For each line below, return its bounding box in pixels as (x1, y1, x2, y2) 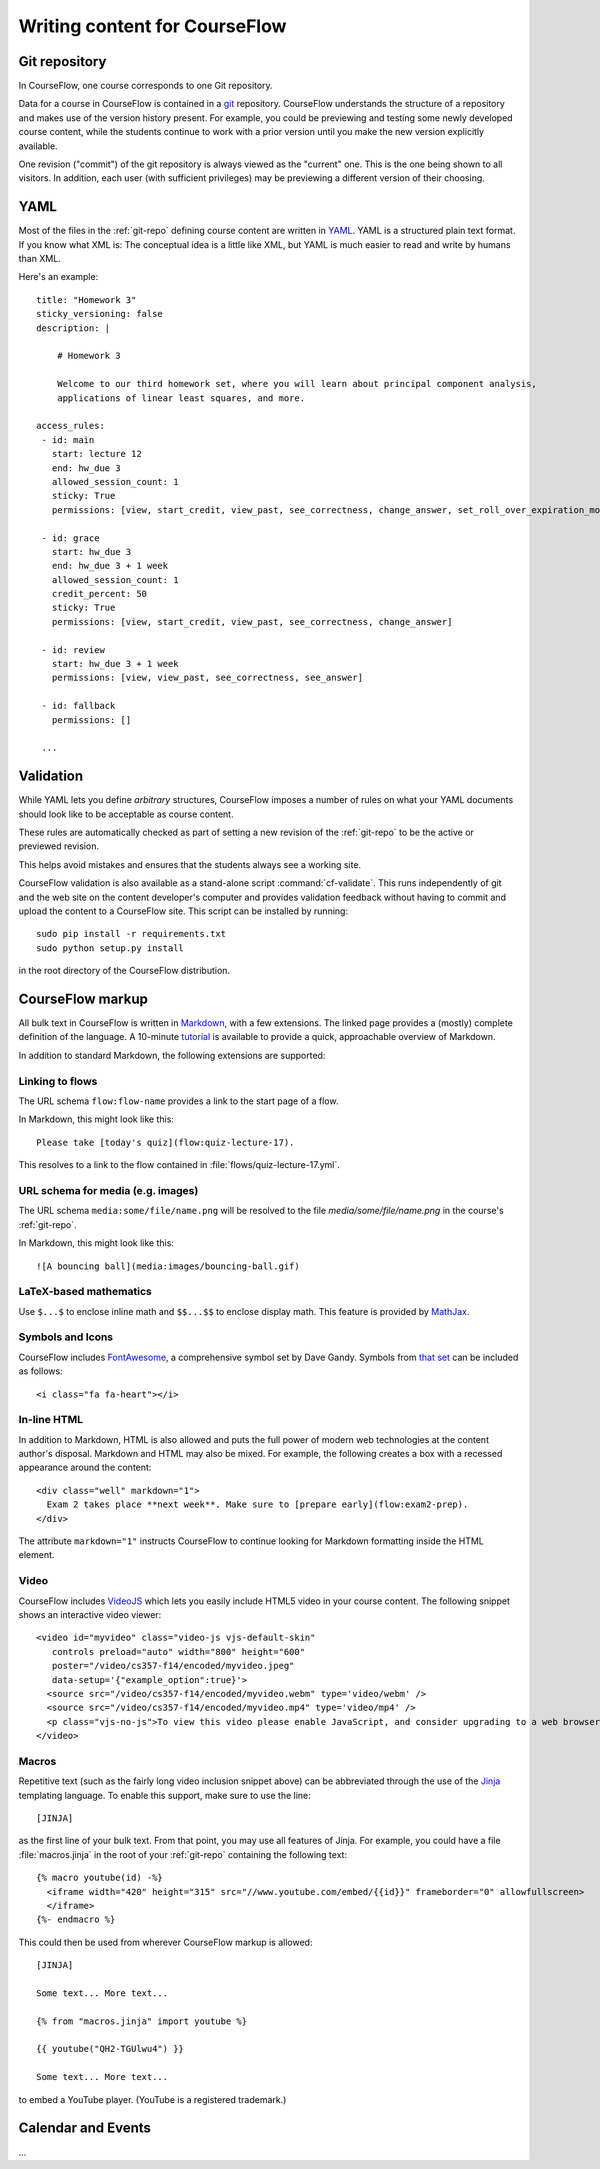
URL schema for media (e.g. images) (18, 1183, 199, 1197)
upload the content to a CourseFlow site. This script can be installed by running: (18, 905, 349, 917)
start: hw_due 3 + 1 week (51, 658, 179, 670)
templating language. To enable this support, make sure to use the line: (18, 1789, 312, 1801)
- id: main (41, 434, 95, 445)
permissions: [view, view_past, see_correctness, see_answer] (51, 672, 364, 684)
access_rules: (36, 420, 105, 432)
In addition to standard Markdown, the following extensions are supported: (18, 1049, 326, 1061)
